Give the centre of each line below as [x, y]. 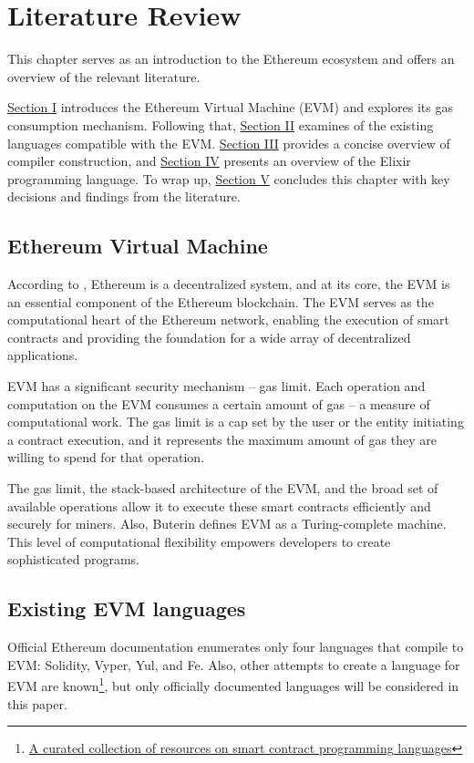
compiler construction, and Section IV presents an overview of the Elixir [209, 161]
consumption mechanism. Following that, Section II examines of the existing [221, 124]
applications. [43, 355]
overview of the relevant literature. [104, 76]
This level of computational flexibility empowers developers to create [199, 541]
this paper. [37, 703]
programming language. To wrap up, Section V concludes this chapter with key [229, 178]
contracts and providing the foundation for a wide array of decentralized [209, 337]
